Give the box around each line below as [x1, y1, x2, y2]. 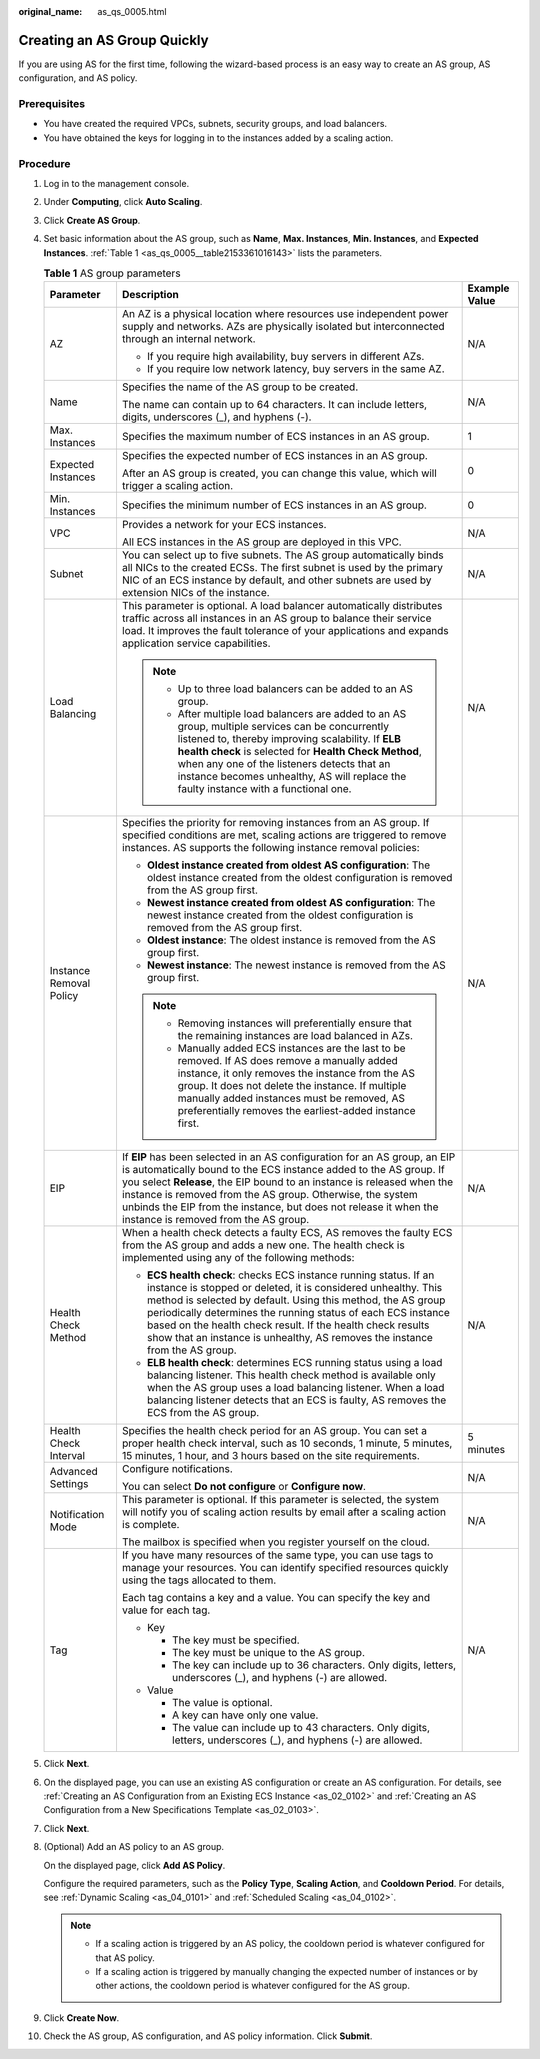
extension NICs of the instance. [121, 586, 270, 600]
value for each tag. [121, 1603, 211, 1617]
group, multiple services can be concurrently [177, 720, 390, 734]
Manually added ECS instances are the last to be [177, 1041, 406, 1055]
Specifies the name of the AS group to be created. [121, 380, 359, 394]
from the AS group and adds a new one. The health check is [121, 1238, 405, 1252]
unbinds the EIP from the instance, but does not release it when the [121, 1200, 439, 1214]
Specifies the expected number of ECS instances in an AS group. [121, 449, 429, 463]
